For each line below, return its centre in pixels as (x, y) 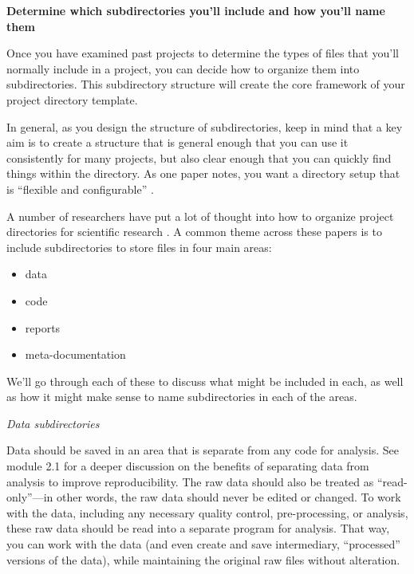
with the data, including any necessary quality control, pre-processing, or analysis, (207, 512)
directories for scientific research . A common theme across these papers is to (194, 232)
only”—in (30, 497)
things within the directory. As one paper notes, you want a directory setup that (203, 173)
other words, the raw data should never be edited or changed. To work (229, 497)
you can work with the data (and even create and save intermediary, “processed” (203, 544)
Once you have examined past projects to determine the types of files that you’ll (203, 53)
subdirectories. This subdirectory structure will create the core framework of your (206, 84)
